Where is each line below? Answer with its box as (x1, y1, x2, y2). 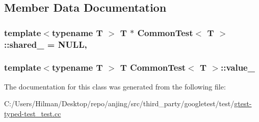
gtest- (234, 98, 252, 109)
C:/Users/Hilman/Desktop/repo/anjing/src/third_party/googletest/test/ (4, 98, 235, 109)
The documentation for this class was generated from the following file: (4, 81, 226, 91)
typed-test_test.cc (4, 108, 61, 118)
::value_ (220, 61, 255, 74)
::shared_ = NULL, (4, 38, 87, 50)
